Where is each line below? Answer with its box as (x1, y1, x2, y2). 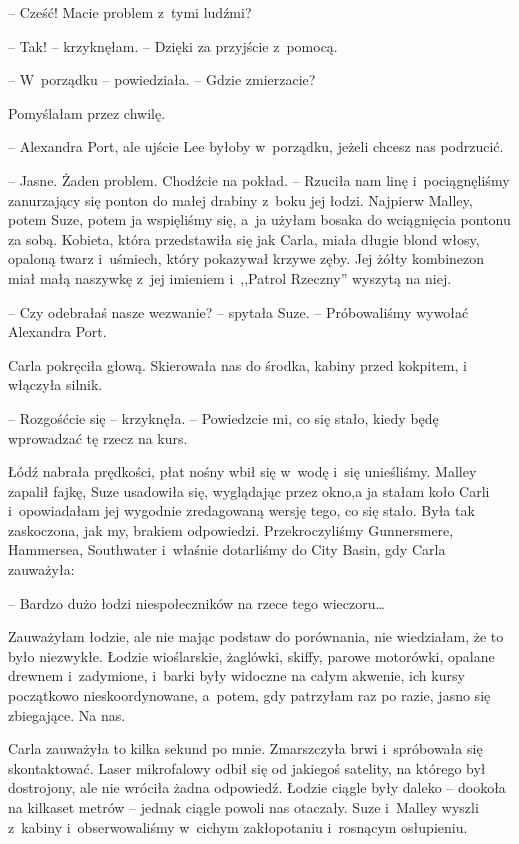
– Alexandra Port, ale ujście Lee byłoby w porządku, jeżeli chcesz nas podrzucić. (8, 136, 504, 157)
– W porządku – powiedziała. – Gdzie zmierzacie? (8, 69, 316, 90)
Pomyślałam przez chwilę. (8, 102, 166, 123)
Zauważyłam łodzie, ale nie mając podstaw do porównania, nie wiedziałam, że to (8, 626, 504, 647)
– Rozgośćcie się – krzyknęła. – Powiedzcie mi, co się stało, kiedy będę (8, 407, 439, 428)
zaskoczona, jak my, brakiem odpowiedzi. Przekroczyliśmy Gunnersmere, (8, 519, 454, 540)
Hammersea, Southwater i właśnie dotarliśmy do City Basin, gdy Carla (8, 539, 446, 560)
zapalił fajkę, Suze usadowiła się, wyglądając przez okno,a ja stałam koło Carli (8, 480, 490, 501)
